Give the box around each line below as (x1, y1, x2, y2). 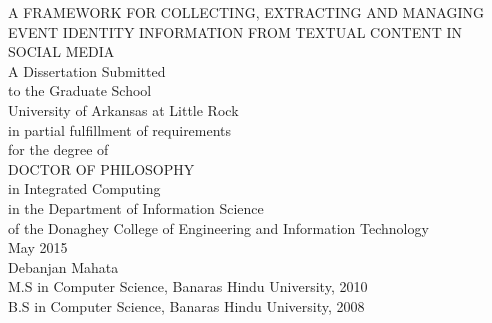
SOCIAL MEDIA (8, 41, 115, 62)
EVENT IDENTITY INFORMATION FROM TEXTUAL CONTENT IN (8, 21, 463, 42)
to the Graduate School (8, 80, 152, 101)
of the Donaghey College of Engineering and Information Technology (8, 217, 429, 238)
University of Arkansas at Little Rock (8, 99, 239, 120)
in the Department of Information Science (8, 197, 264, 218)
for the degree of (8, 139, 109, 160)
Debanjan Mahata (8, 256, 119, 277)
